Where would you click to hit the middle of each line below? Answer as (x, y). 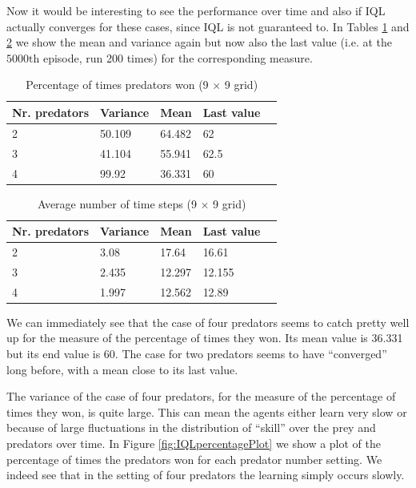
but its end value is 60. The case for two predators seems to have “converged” (197, 353)
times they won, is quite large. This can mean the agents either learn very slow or (207, 411)
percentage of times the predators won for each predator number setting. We (194, 459)
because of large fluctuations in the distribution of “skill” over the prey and (191, 428)
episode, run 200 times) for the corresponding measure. (178, 57)
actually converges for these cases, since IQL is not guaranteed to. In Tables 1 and (208, 26)
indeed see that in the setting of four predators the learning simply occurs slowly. (206, 475)
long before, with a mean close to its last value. (122, 369)
